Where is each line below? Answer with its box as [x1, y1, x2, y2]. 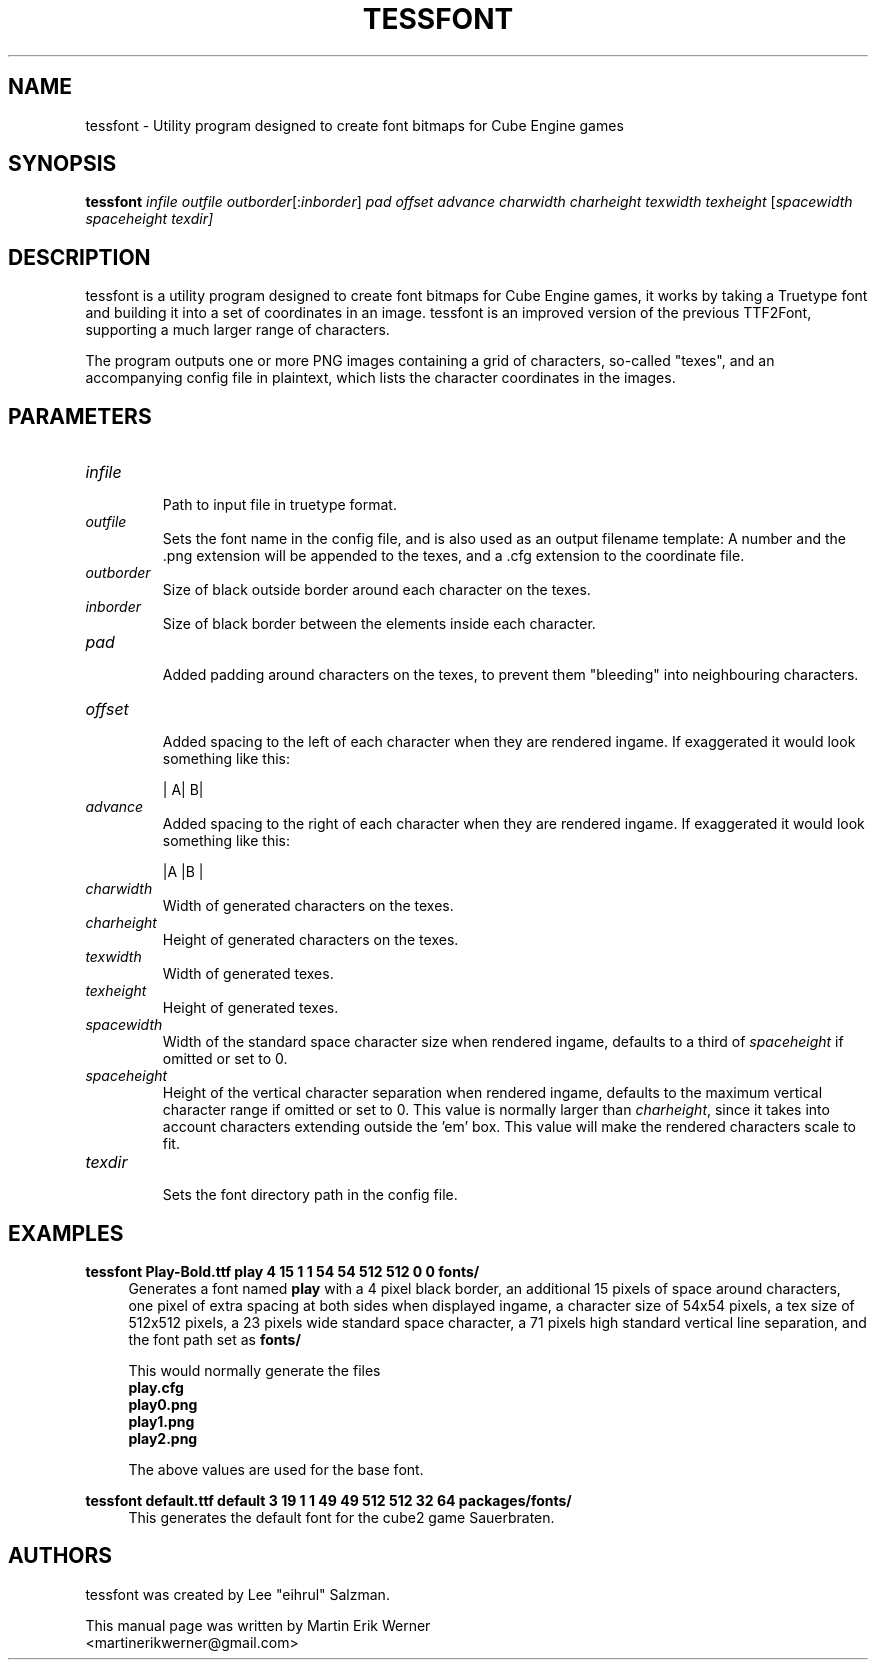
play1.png [128, 1412, 195, 1430]
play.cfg [128, 1378, 184, 1396]
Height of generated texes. [162, 999, 339, 1017]
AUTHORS [8, 1543, 113, 1569]
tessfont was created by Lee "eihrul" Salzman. [85, 1585, 390, 1603]
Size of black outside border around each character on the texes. [162, 581, 591, 599]
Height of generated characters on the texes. [162, 931, 459, 949]
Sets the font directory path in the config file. [162, 1186, 458, 1204]
